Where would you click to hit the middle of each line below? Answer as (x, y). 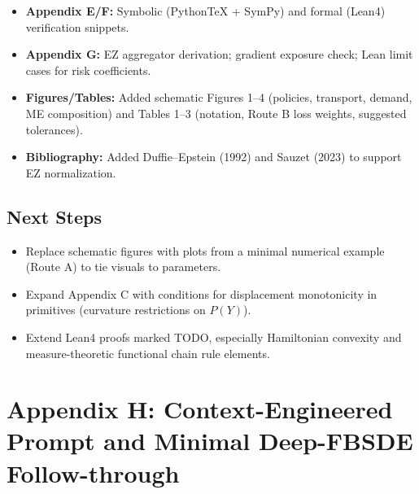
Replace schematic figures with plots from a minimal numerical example (205, 250)
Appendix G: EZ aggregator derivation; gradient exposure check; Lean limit (219, 54)
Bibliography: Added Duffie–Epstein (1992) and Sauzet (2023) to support (214, 157)
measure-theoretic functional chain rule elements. (148, 353)
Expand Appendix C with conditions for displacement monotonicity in (201, 293)
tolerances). (54, 129)
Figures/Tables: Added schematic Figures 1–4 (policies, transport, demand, (219, 97)
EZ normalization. (71, 172)
